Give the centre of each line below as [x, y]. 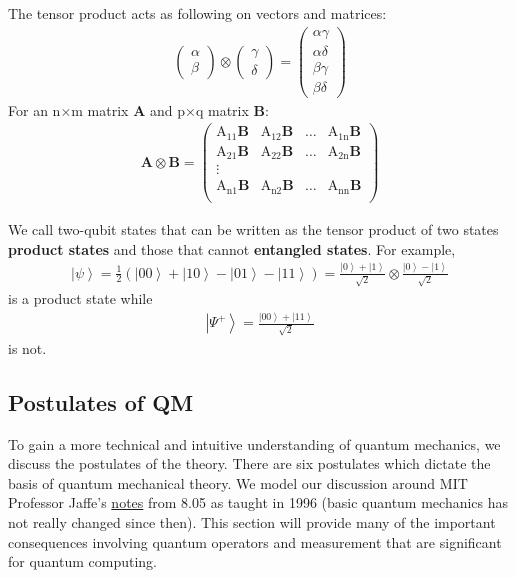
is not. [27, 347]
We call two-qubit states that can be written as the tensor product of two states [253, 229]
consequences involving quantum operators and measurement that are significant [255, 541]
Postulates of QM [101, 401]
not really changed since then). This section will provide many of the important [252, 522]
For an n [34, 109]
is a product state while [80, 298]
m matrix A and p [128, 109]
